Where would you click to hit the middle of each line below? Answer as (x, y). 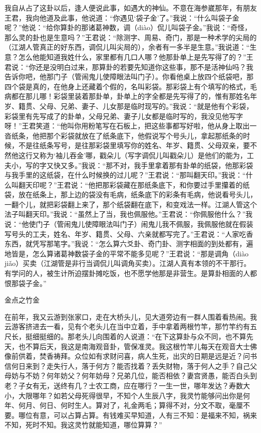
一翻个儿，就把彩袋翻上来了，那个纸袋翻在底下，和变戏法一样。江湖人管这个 (131, 204)
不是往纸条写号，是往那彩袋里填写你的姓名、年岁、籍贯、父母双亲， (130, 145)
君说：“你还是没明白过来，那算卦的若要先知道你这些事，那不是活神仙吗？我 (129, 66)
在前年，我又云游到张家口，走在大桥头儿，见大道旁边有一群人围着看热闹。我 (131, 316)
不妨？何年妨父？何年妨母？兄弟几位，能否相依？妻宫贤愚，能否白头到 (141, 376)
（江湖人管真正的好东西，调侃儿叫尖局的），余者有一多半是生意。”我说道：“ (127, 47)
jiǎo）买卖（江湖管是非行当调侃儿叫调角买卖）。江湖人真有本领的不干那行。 (128, 263)
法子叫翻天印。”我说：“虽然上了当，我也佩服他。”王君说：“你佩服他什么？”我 (129, 214)
